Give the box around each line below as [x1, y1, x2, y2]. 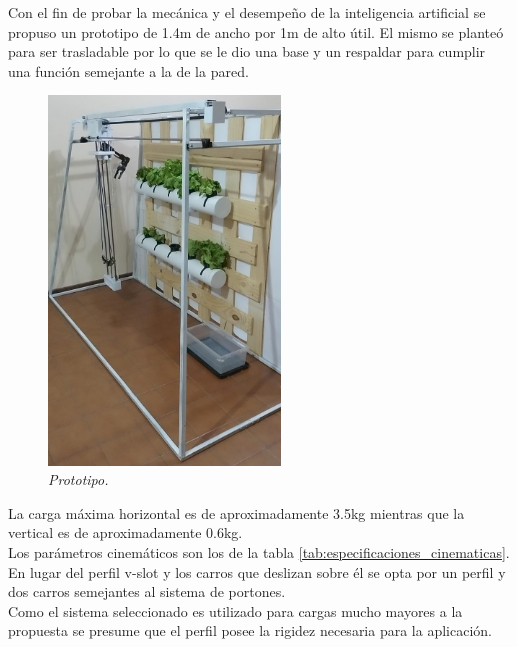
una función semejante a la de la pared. [8, 60, 249, 81]
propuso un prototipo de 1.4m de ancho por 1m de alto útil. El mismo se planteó [8, 21, 504, 42]
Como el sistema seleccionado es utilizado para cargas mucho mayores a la [8, 600, 463, 621]
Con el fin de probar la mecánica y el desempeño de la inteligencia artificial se [8, 2, 486, 22]
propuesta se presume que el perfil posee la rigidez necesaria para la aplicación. [8, 620, 492, 641]
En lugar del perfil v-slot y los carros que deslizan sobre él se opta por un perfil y [8, 561, 506, 582]
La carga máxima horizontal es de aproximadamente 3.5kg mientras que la [8, 502, 465, 523]
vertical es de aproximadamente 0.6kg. [8, 522, 243, 543]
